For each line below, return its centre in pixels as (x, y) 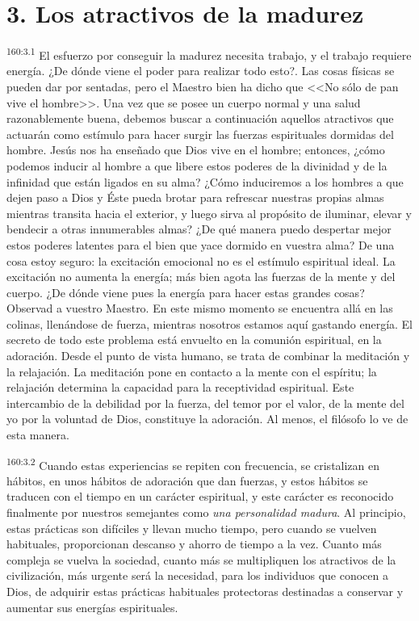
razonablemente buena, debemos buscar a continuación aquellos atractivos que (200, 118)
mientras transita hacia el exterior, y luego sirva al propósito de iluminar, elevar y (209, 213)
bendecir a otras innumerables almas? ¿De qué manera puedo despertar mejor (199, 229)
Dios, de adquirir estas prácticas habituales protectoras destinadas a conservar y (205, 592)
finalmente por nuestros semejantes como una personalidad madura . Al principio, (206, 512)
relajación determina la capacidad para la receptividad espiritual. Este (180, 387)
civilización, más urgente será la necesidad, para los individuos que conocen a (197, 575)
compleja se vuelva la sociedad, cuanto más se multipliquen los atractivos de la (201, 559)
